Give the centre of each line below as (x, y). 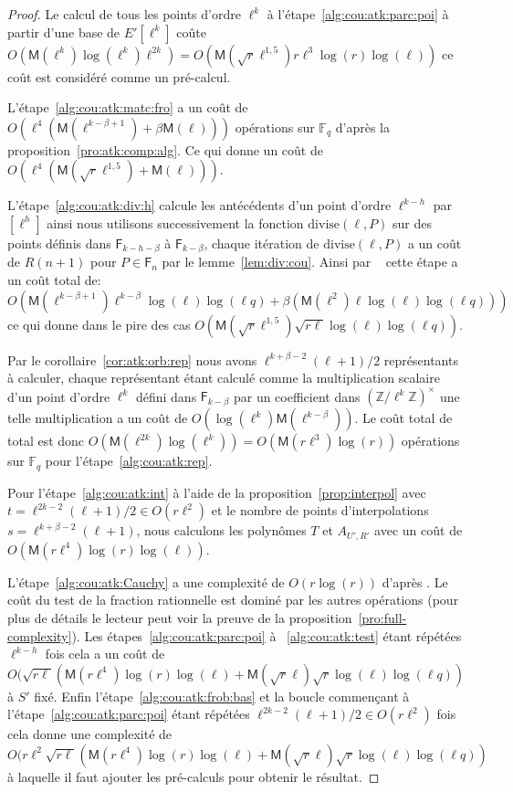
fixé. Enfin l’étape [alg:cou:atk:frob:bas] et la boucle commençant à (222, 696)
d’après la (362, 127)
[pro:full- (382, 617)
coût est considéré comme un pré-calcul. (119, 76)
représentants (421, 359)
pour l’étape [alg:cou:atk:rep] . (129, 461)
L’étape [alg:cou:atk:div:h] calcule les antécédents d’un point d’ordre (199, 205)
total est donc (46, 441)
